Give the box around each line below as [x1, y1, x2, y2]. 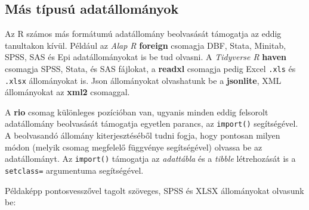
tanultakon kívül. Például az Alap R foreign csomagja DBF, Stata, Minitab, [5, 39, 286, 51]
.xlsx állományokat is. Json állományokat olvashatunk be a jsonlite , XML [5, 74, 282, 86]
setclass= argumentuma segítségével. [5, 164, 144, 176]
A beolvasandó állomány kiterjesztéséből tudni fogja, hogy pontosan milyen [5, 129, 280, 142]
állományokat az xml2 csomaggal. [5, 86, 130, 98]
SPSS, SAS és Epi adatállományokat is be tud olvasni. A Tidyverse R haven [5, 51, 287, 63]
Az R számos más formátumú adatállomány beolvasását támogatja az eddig [5, 27, 282, 40]
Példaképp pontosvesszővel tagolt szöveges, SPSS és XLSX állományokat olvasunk [5, 184, 304, 196]
